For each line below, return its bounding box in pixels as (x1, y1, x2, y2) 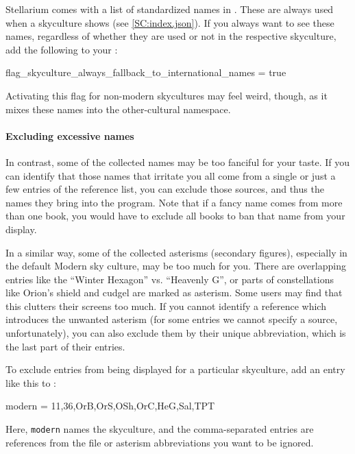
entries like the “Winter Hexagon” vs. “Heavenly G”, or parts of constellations (5, 272, 334, 286)
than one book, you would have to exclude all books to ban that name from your (5, 208, 345, 223)
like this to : (5, 375, 56, 390)
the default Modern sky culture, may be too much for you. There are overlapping (5, 259, 346, 273)
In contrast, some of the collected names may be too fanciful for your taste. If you (5, 154, 350, 169)
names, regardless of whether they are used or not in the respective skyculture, (5, 29, 336, 43)
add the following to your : (5, 42, 118, 56)
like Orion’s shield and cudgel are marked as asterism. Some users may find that (5, 285, 343, 300)
